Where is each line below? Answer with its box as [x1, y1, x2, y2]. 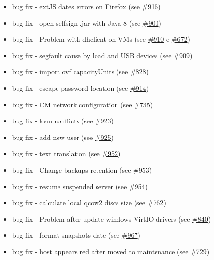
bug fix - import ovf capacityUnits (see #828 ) [12, 67, 149, 77]
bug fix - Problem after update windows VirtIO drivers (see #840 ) [12, 213, 211, 224]
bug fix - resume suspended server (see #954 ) [12, 181, 148, 191]
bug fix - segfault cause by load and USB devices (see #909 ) [12, 50, 193, 60]
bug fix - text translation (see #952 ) [12, 148, 121, 158]
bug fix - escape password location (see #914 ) [12, 83, 149, 93]
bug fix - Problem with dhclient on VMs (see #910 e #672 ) [12, 34, 190, 44]
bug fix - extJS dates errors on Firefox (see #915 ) [12, 1, 161, 11]
